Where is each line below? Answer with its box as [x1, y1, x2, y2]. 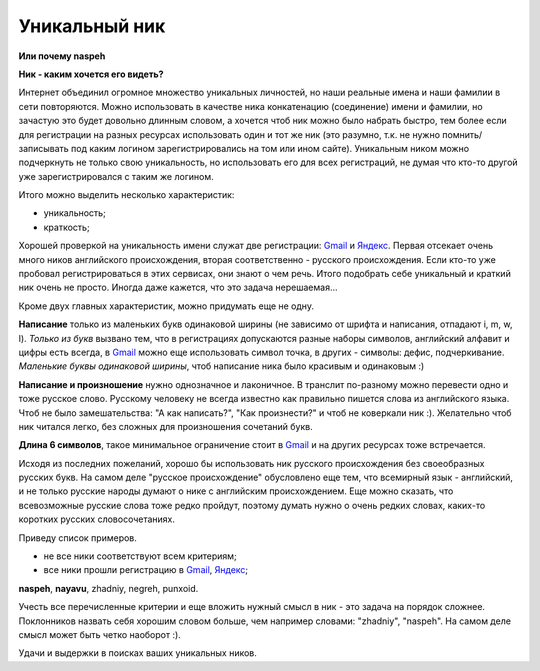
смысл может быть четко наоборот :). [18, 629, 182, 640]
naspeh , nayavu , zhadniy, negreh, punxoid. [18, 582, 199, 594]
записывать [18, 142, 69, 154]
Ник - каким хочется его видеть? [18, 68, 164, 80]
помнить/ [441, 128, 483, 140]
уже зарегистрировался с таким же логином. [18, 170, 214, 182]
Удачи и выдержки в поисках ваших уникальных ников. [18, 647, 257, 659]
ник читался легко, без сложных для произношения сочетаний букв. [18, 420, 314, 432]
